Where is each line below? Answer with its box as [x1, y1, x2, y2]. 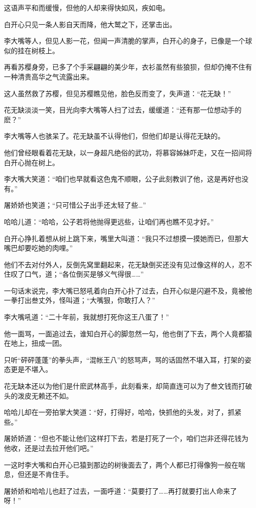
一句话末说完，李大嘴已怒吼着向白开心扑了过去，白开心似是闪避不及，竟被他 [4, 285, 252, 295]
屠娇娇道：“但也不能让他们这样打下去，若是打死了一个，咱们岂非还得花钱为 [4, 433, 249, 443]
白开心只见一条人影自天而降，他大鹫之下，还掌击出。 [4, 19, 176, 29]
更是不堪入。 [10, 364, 52, 374]
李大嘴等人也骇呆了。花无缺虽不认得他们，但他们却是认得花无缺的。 [4, 131, 224, 141]
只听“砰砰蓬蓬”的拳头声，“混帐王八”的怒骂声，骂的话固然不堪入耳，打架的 [4, 354, 245, 364]
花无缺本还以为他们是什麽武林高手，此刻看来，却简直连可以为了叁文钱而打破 [4, 381, 252, 391]
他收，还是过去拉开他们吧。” [4, 443, 94, 453]
